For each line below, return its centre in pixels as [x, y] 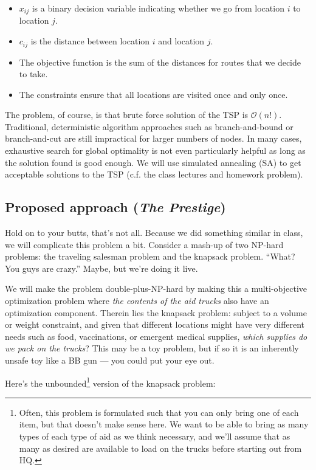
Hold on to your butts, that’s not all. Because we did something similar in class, [154, 233]
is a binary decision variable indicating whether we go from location [158, 8]
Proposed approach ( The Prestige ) [115, 207]
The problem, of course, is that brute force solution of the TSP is [127, 115]
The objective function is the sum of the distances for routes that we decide [160, 62]
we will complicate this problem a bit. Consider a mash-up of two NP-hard [144, 244]
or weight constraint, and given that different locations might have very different [155, 324]
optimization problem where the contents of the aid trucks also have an [137, 301]
